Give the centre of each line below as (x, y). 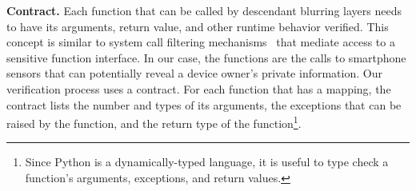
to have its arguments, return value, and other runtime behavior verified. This (198, 26)
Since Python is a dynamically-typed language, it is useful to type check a (207, 162)
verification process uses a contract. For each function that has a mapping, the (199, 88)
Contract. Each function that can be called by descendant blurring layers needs (204, 10)
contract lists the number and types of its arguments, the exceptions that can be (204, 104)
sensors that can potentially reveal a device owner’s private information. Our (194, 73)
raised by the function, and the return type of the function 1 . (154, 122)
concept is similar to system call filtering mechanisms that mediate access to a (201, 42)
